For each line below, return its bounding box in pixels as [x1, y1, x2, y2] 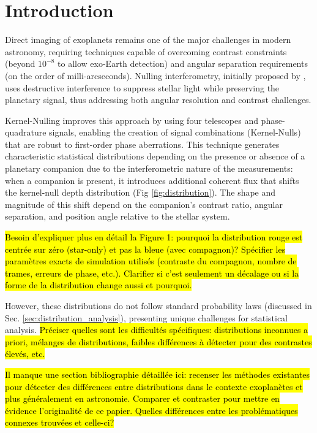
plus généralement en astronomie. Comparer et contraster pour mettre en [5, 392, 280, 405]
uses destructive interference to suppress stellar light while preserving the [5, 81, 280, 94]
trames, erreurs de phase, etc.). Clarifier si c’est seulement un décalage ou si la [5, 266, 299, 279]
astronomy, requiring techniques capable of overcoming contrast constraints [5, 45, 287, 58]
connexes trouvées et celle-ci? [5, 416, 114, 429]
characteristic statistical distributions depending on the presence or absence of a [5, 150, 305, 163]
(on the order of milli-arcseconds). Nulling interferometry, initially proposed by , [5, 69, 306, 82]
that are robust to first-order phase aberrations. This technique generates [5, 137, 280, 150]
